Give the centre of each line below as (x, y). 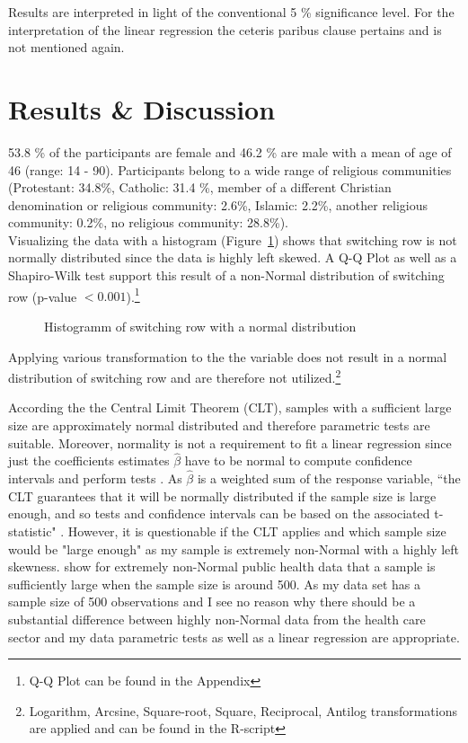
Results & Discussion (142, 108)
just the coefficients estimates (89, 460)
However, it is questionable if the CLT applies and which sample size (257, 531)
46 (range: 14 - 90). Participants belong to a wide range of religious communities (230, 169)
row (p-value (43, 296)
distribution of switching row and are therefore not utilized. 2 (175, 376)
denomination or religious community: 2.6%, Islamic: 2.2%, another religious (218, 204)
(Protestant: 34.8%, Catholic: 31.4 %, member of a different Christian (200, 187)
